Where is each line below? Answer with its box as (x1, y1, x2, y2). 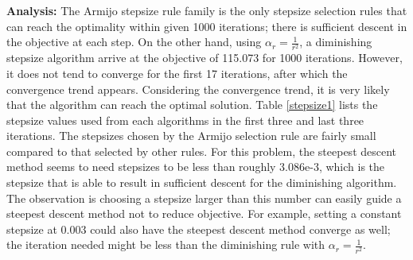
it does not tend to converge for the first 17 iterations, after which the (6, 64, 348, 81)
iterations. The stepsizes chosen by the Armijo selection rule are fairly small (6, 127, 376, 144)
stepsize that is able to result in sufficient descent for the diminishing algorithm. (6, 174, 397, 191)
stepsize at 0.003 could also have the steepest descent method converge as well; (6, 220, 391, 237)
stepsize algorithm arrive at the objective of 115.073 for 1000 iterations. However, (6, 49, 403, 66)
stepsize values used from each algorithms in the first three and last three (6, 111, 364, 128)
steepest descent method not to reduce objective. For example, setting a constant (6, 205, 402, 222)
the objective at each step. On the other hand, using (6, 33, 262, 50)
